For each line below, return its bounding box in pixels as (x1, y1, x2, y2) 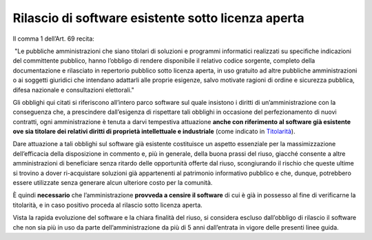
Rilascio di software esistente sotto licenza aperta (12, 10, 304, 26)
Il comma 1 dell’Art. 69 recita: (12, 34, 94, 43)
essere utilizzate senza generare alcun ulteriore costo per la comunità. (12, 179, 213, 187)
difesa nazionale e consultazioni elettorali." (12, 86, 134, 94)
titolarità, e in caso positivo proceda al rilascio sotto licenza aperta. (12, 201, 203, 209)
